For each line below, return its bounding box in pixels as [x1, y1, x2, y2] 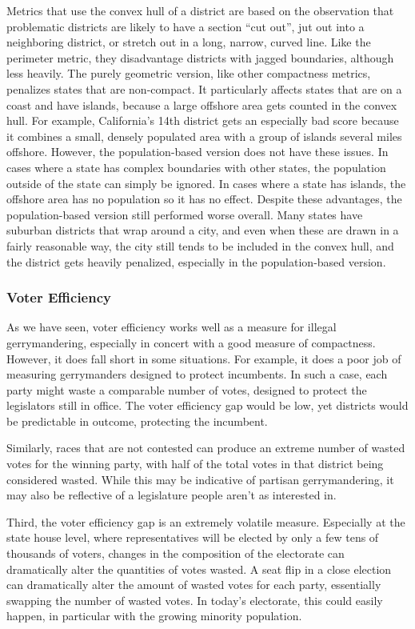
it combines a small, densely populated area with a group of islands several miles [6, 127, 402, 144]
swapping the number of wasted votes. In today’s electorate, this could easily [6, 591, 383, 608]
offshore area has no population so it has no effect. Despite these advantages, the [6, 190, 402, 207]
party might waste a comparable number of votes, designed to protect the [6, 381, 367, 398]
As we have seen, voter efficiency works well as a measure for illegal [6, 319, 337, 335]
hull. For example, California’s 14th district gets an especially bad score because [6, 112, 399, 129]
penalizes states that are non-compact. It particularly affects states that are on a [6, 80, 402, 97]
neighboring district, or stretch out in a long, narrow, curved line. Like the [6, 34, 371, 50]
